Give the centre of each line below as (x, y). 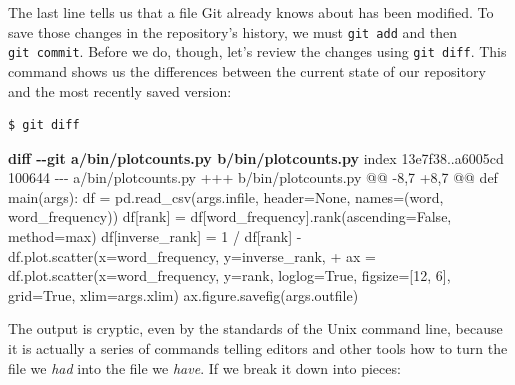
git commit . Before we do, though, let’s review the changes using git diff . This (257, 51)
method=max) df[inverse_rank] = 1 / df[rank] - (155, 236)
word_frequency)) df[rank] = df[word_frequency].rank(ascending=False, (230, 216)
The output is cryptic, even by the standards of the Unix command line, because (255, 328)
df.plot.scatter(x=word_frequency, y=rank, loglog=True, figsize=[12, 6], (229, 275)
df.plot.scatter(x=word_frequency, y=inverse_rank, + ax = (192, 255)
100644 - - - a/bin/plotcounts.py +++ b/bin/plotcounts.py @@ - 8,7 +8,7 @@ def (253, 177)
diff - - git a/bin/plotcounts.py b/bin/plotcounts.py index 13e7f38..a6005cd (256, 157)
